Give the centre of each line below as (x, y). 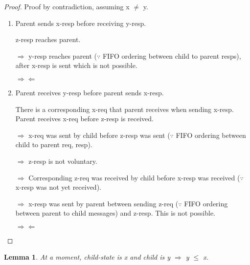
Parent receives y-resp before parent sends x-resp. (90, 92)
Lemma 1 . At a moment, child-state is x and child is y (87, 256)
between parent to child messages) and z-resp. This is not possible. (115, 213)
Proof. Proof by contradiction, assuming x (67, 6)
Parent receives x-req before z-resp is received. (84, 119)
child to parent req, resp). (54, 144)
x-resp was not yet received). (58, 187)
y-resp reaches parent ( (63, 55)
